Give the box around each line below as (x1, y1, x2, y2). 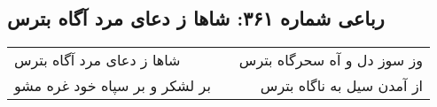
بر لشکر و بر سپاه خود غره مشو (14, 75, 211, 96)
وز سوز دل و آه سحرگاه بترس (238, 50, 424, 71)
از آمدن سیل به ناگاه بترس (260, 75, 424, 96)
